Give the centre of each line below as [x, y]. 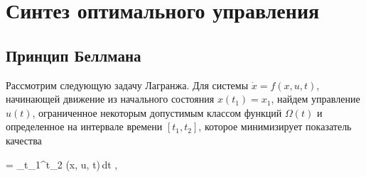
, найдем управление [316, 99]
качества [24, 140]
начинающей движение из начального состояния [110, 99]
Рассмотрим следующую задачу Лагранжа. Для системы [127, 85]
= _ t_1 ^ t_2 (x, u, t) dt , [62, 164]
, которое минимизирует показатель [275, 126]
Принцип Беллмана [74, 55]
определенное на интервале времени [84, 126]
